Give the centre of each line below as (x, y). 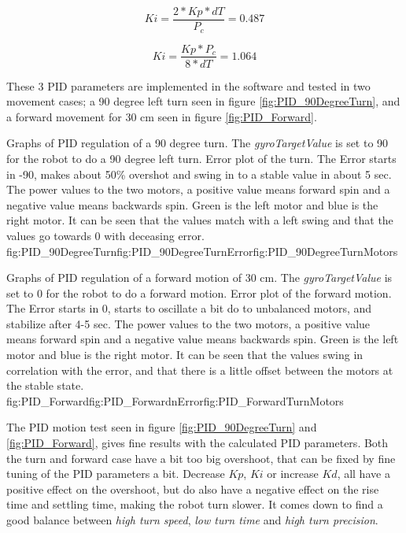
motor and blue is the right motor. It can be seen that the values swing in (185, 355)
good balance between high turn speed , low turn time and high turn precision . (192, 520)
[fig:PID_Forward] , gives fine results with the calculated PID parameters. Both (197, 443)
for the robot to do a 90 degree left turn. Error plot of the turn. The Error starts (201, 158)
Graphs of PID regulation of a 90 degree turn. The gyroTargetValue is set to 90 (197, 143)
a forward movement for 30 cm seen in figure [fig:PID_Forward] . (162, 116)
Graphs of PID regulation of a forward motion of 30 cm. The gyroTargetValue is (199, 278)
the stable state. (45, 385)
